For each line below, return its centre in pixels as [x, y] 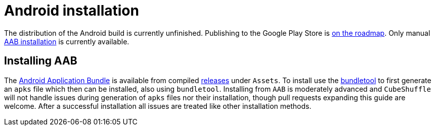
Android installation [72, 11]
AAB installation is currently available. [67, 41]
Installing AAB [41, 61]
